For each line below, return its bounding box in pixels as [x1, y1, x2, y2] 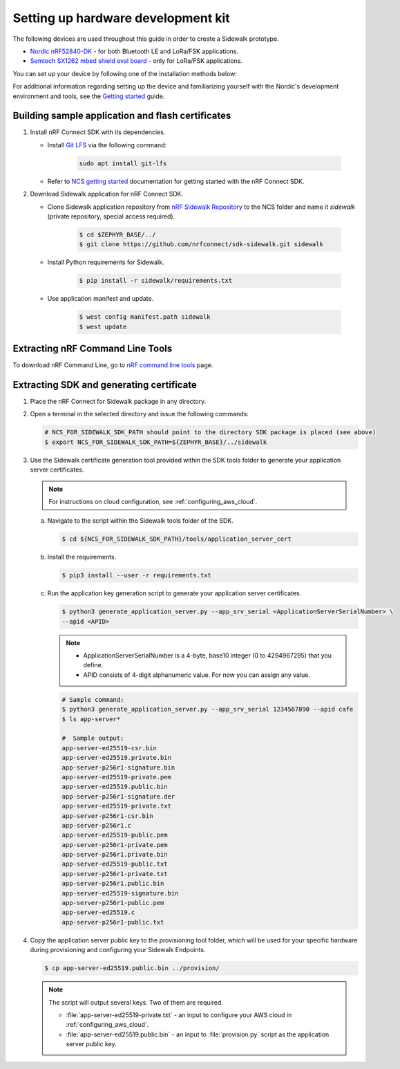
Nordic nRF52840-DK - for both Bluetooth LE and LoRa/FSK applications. [30, 47, 238, 55]
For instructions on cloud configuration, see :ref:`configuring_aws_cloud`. [48, 497, 258, 505]
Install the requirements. [47, 553, 117, 561]
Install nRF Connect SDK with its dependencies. [30, 128, 166, 136]
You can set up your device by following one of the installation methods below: [12, 69, 238, 77]
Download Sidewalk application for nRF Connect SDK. [30, 190, 184, 198]
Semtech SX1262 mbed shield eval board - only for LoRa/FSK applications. [30, 57, 243, 65]
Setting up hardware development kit [12, 10, 231, 26]
